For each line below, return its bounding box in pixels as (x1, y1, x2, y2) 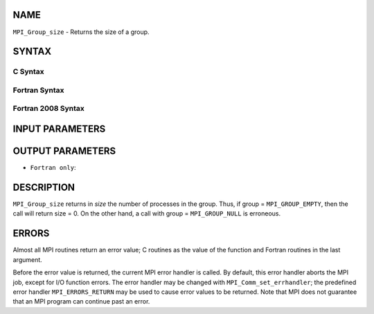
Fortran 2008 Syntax (12, 104, 84, 114)
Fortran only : (30, 164, 76, 172)
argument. (12, 255, 43, 263)
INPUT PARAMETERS (12, 123, 106, 135)
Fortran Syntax (12, 85, 64, 95)
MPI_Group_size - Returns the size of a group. (12, 28, 150, 36)
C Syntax (12, 67, 44, 76)
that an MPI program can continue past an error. (12, 297, 150, 306)
